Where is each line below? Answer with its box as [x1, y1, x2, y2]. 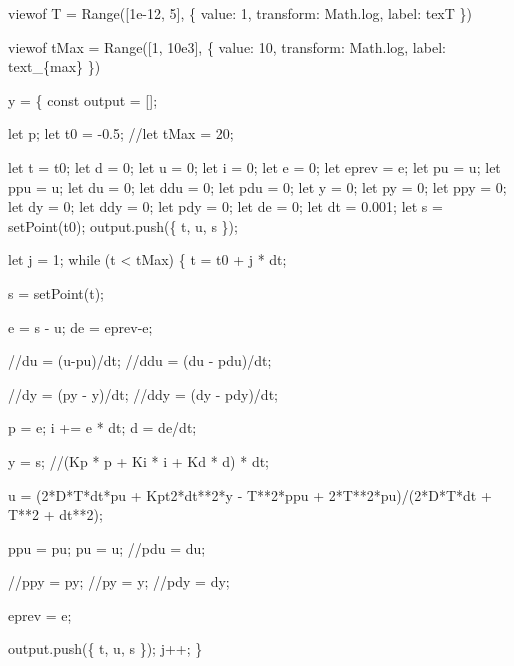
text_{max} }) [8, 56, 101, 77]
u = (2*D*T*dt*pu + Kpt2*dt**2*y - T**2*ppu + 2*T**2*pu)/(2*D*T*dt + [8, 484, 492, 505]
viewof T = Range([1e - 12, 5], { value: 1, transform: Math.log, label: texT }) [8, 3, 472, 23]
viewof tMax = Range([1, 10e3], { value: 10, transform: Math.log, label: [8, 36, 446, 57]
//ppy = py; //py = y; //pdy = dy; [8, 571, 230, 592]
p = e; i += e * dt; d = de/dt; [8, 417, 197, 438]
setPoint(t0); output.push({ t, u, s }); [8, 215, 238, 236]
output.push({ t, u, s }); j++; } [8, 638, 203, 659]
